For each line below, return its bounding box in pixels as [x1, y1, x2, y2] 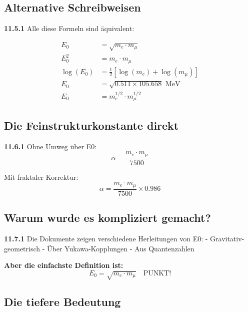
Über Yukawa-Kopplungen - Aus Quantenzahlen [47, 243, 194, 253]
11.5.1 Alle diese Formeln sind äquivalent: [4, 23, 134, 34]
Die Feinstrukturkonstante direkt [4, 117, 179, 133]
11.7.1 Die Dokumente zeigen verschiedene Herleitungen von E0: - [4, 233, 208, 244]
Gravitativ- [210, 233, 244, 244]
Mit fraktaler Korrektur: [4, 171, 78, 182]
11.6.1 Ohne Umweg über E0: [4, 141, 97, 151]
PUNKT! [143, 269, 171, 277]
